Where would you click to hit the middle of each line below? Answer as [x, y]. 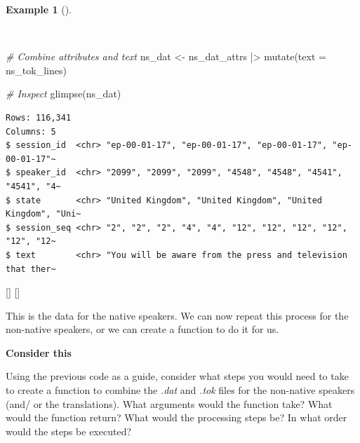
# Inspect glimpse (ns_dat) [64, 94]
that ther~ [31, 269]
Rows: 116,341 [39, 117]
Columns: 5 [31, 131]
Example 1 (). [39, 9]
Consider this [39, 352]
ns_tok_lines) [36, 70]
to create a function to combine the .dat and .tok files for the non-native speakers [180, 390]
